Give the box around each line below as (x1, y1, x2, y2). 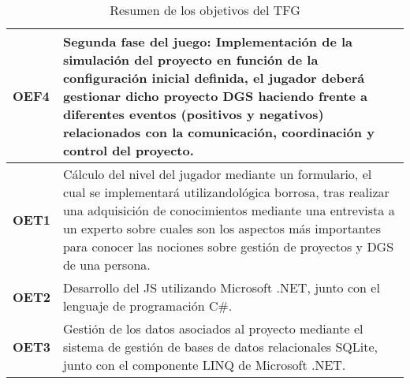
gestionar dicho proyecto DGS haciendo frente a (62, 87, 368, 105)
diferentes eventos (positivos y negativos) (62, 105, 324, 123)
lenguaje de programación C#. (62, 296, 233, 315)
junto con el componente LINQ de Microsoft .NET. (62, 356, 346, 374)
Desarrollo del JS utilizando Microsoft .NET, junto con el (62, 278, 380, 296)
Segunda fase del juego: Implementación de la (62, 32, 352, 50)
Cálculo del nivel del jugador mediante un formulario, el (62, 165, 372, 183)
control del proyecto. (62, 141, 194, 159)
